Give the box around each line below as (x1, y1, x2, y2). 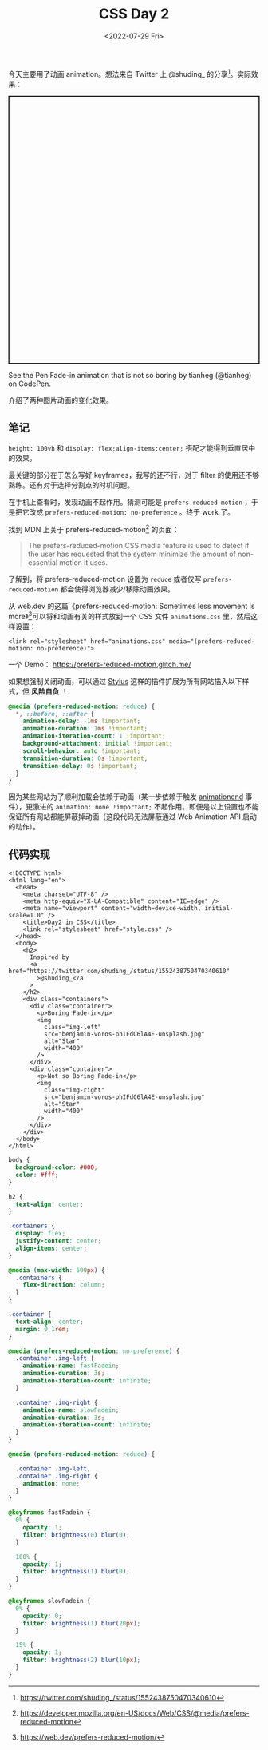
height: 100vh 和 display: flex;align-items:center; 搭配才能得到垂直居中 (8, 443, 256, 453)
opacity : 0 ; (22, 1612, 62, 1620)
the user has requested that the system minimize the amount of (27, 549, 237, 559)
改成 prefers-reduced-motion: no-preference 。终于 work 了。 (29, 507, 235, 517)
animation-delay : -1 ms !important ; (22, 717, 141, 726)
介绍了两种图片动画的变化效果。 (8, 395, 113, 404)
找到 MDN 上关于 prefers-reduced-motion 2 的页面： (8, 523, 179, 535)
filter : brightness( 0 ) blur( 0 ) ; (22, 1531, 130, 1539)
